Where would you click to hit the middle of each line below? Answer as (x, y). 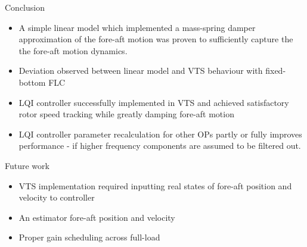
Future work (27, 165)
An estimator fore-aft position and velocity (97, 217)
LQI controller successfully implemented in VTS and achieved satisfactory (154, 102)
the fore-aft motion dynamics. (73, 50)
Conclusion (25, 7)
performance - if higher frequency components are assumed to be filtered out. (160, 146)
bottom (32, 82)
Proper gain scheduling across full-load (89, 237)
